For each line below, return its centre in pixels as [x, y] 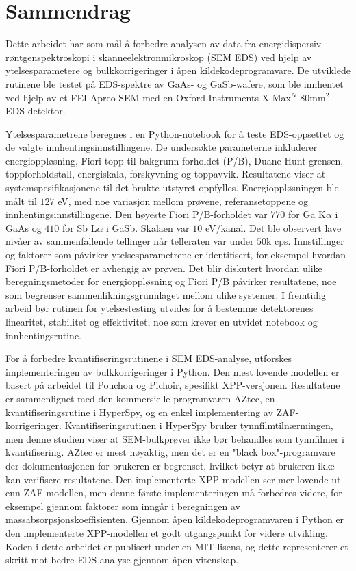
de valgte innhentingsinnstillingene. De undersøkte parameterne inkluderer [162, 147]
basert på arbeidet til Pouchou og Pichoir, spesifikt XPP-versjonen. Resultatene [173, 385]
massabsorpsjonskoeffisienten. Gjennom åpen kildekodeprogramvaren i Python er [175, 519]
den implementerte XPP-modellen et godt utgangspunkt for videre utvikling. [167, 532]
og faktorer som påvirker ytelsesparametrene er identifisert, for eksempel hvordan [176, 255]
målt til [21, 201]
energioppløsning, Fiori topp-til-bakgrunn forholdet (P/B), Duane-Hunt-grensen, [175, 160]
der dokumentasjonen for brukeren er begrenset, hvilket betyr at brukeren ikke [170, 465]
